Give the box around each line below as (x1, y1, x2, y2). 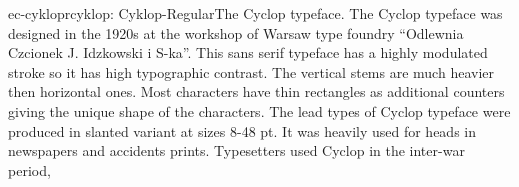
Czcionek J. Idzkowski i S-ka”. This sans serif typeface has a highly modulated (8, 42, 488, 63)
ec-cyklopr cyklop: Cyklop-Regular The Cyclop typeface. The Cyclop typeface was (8, 3, 503, 23)
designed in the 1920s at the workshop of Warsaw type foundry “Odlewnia (8, 22, 464, 43)
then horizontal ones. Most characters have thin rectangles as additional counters (8, 81, 505, 102)
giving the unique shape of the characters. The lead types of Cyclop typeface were (8, 100, 511, 121)
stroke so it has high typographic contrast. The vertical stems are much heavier (8, 61, 494, 82)
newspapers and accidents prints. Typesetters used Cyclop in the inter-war (8, 140, 465, 161)
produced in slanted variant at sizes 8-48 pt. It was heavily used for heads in (8, 120, 477, 141)
